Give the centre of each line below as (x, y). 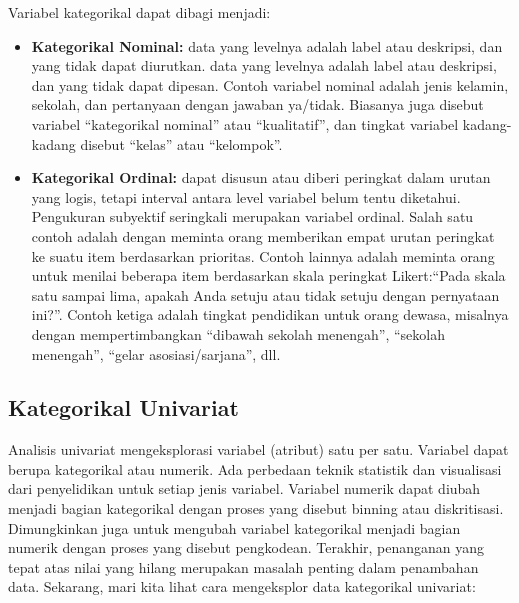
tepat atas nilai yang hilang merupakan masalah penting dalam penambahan (243, 566)
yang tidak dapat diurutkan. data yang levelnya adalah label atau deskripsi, (264, 65)
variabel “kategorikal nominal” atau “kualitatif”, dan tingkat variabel (245, 123)
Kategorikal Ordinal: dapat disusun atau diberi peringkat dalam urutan (261, 177)
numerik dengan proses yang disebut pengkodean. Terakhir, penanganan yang (246, 547)
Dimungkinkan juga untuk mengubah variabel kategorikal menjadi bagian (234, 527)
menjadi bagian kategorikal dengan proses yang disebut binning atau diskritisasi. (256, 508)
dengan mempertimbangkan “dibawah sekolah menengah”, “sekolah (238, 333)
